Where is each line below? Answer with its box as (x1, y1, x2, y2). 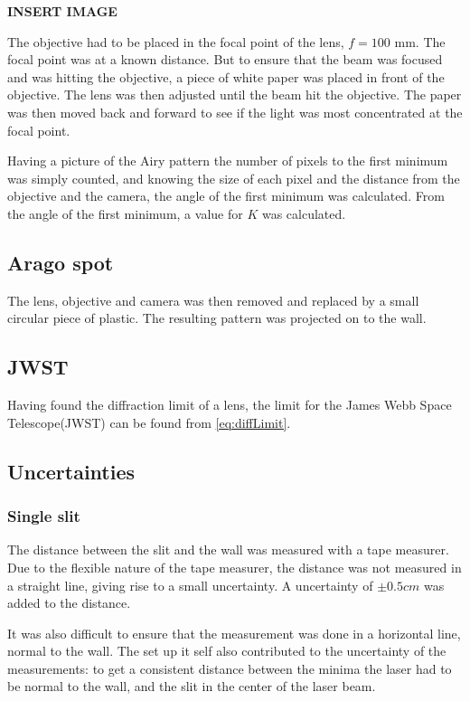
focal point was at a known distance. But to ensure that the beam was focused (7, 50, 443, 69)
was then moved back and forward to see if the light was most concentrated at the (7, 102, 463, 121)
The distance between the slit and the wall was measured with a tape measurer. (7, 540, 449, 559)
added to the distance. (7, 593, 131, 612)
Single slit (7, 505, 80, 527)
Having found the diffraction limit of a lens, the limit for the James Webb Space (7, 395, 452, 414)
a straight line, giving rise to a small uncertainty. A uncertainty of (7, 575, 373, 594)
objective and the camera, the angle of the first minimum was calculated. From (7, 186, 445, 205)
